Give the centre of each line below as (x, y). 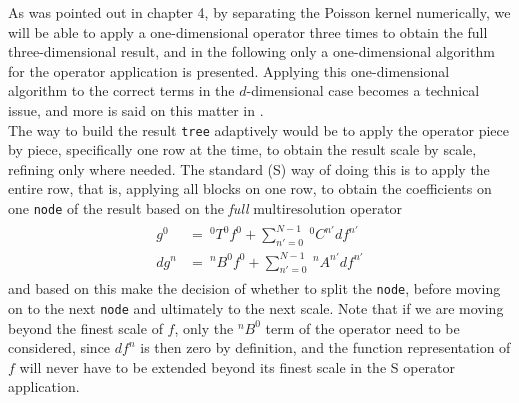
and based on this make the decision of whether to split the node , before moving (254, 288)
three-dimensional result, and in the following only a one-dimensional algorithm (251, 51)
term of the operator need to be (362, 327)
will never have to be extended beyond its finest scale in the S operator (237, 366)
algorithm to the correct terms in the (121, 90)
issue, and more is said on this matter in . (136, 109)
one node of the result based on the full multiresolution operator (205, 208)
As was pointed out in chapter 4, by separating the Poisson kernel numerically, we (259, 12)
